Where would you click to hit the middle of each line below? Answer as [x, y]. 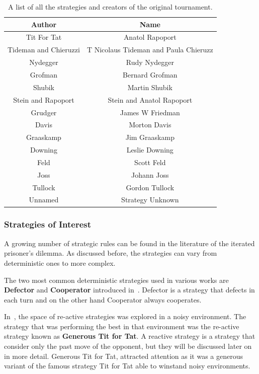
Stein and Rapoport [44, 99]
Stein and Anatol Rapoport [150, 99]
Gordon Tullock [150, 187]
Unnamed [44, 200]
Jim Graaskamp [150, 137]
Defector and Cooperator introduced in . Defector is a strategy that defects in [129, 290]
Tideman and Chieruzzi [44, 50]
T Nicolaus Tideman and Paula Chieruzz [150, 50]
